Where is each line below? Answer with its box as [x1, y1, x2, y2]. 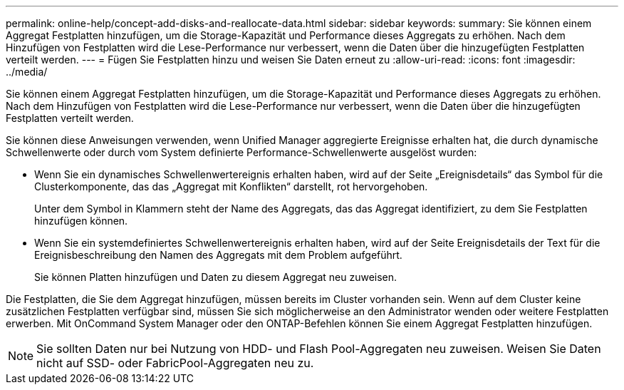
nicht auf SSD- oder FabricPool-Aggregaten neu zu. [36, 356, 314, 370]
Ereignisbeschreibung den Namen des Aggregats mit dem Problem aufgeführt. [34, 249, 402, 261]
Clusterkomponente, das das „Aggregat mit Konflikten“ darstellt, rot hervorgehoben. [34, 180, 428, 193]
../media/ [6, 66, 48, 78]
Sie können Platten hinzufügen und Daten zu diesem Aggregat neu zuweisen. [34, 271, 397, 283]
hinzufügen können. [34, 215, 128, 227]
